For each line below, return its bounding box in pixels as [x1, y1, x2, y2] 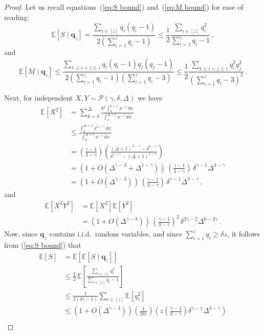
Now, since [4, 228, 38, 239]
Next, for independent [4, 92, 73, 103]
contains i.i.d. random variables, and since [49, 228, 182, 239]
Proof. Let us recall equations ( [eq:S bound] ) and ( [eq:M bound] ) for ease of [4, 2, 244, 12]
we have [137, 92, 163, 103]
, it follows [227, 228, 260, 239]
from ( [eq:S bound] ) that [4, 239, 81, 250]
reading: [4, 11, 30, 22]
